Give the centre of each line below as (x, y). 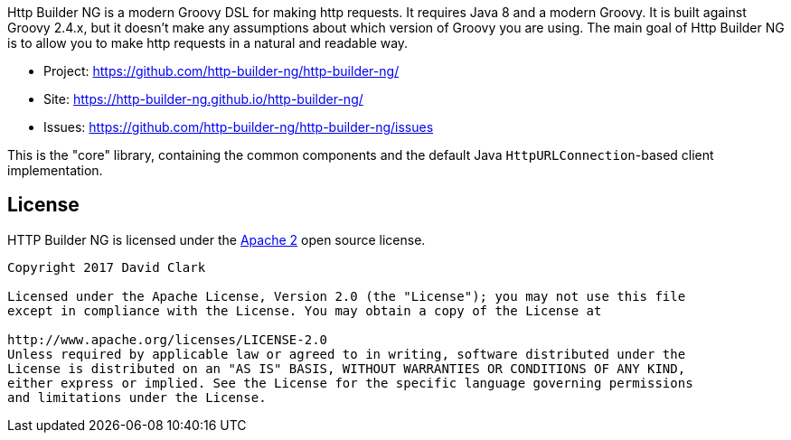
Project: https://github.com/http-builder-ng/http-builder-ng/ (221, 71)
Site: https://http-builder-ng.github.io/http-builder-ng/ (203, 99)
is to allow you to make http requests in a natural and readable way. (208, 43)
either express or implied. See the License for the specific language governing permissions (350, 383)
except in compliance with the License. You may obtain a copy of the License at (305, 310)
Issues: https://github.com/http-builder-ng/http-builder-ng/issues (239, 127)
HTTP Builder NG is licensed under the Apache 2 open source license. (217, 239)
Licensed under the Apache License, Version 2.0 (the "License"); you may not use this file (347, 296)
